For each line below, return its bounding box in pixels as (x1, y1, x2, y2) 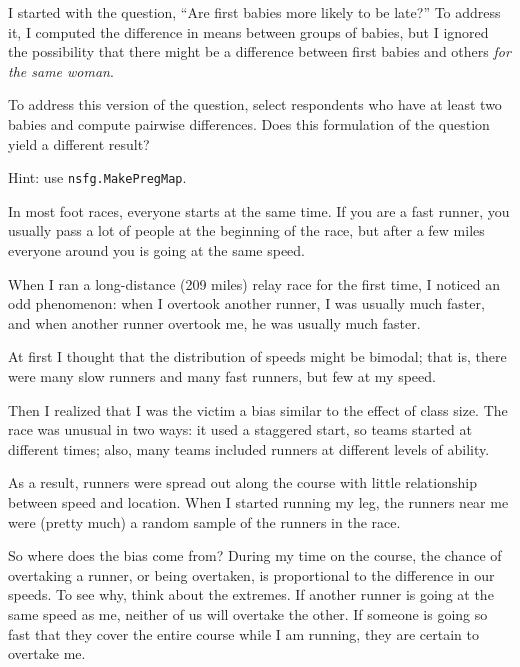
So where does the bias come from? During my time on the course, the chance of (8, 545, 502, 566)
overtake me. (8, 643, 86, 664)
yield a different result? (8, 133, 150, 154)
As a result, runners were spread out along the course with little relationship (8, 472, 477, 493)
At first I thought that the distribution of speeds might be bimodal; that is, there (8, 346, 507, 367)
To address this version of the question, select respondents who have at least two (8, 94, 502, 115)
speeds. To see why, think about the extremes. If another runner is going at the (8, 584, 494, 605)
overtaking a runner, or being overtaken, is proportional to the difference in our (8, 564, 495, 585)
